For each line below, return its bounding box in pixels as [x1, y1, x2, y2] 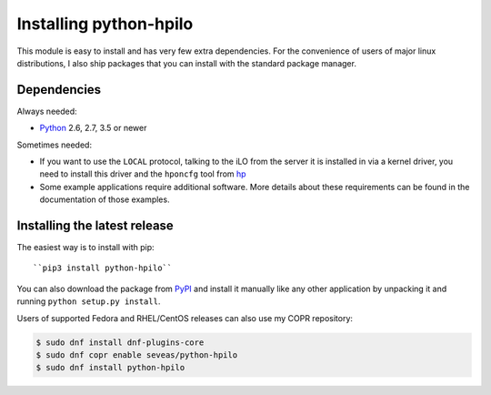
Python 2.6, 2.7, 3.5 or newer [39, 123, 147, 134]
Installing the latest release [16, 218, 175, 233]
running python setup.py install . [16, 296, 161, 307]
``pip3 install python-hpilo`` [33, 263, 173, 273]
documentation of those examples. [39, 194, 170, 205]
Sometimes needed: [16, 139, 93, 150]
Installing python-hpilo [16, 14, 194, 34]
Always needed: [16, 106, 77, 116]
